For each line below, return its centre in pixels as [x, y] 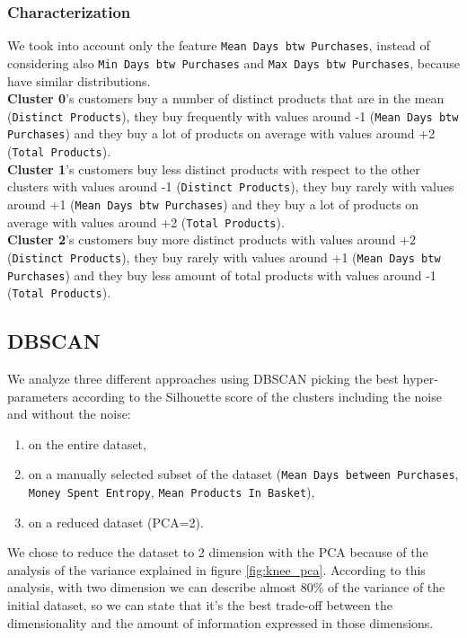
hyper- [420, 379]
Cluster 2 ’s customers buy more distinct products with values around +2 [211, 239]
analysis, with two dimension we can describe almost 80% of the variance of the [226, 587]
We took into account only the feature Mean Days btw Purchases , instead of [219, 45]
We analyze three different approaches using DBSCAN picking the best [203, 379]
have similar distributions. [79, 80]
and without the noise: [69, 414]
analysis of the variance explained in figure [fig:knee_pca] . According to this [216, 569]
